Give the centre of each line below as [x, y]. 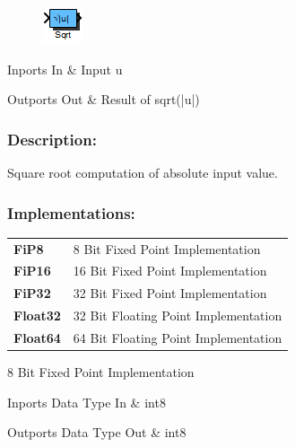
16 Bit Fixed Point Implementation [170, 271]
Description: [52, 139]
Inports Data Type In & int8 [87, 402]
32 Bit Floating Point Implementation [178, 316]
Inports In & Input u [65, 69]
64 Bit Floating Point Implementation [178, 337]
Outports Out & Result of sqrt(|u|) [104, 99]
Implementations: [71, 212]
